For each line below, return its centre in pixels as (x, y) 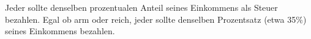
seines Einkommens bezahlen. (60, 31)
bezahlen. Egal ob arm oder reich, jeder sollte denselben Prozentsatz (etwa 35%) (156, 19)
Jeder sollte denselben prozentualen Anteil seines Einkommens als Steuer (141, 7)
